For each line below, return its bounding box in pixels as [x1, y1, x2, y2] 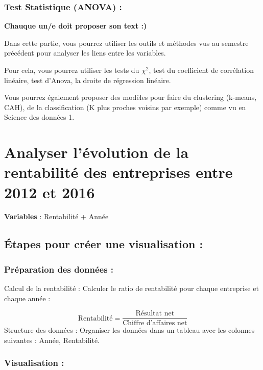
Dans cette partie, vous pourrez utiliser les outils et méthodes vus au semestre [4, 37, 249, 48]
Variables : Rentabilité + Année [4, 211, 109, 222]
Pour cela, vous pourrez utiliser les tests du [4, 65, 139, 75]
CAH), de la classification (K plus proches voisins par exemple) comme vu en [4, 101, 246, 112]
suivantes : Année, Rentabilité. [4, 334, 100, 345]
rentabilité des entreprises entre [4, 162, 233, 182]
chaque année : [4, 293, 51, 303]
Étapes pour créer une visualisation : [4, 236, 203, 252]
